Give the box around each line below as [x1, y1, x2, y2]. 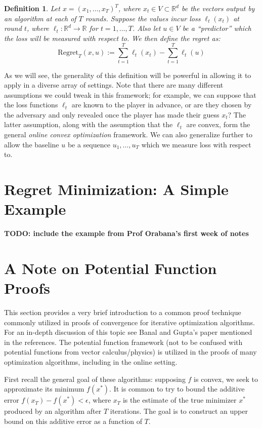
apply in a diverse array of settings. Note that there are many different [4, 80, 224, 90]
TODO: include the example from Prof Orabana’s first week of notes [4, 228, 249, 239]
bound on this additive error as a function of [4, 415, 142, 426]
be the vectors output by [182, 3, 255, 13]
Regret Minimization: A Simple [4, 179, 229, 200]
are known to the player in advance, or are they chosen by [71, 99, 252, 110]
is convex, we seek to [194, 373, 258, 384]
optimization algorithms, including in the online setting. [4, 357, 178, 367]
